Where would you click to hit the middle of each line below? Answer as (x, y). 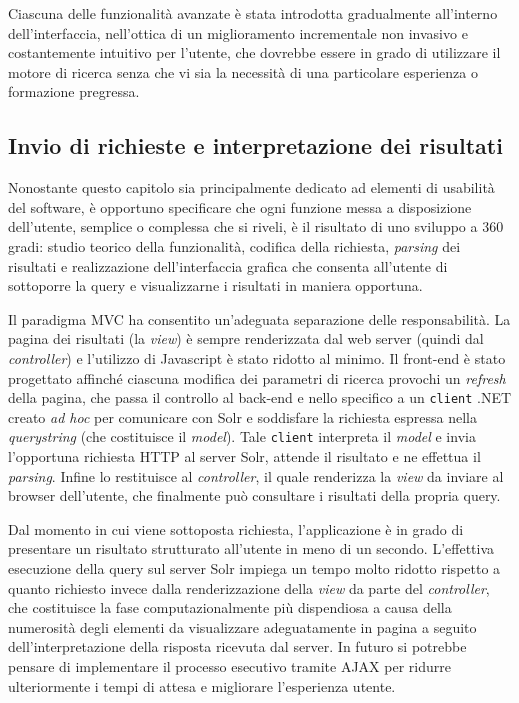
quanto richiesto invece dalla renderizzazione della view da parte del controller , (249, 587)
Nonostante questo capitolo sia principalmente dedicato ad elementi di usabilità (251, 187)
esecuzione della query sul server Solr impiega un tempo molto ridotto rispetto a (254, 567)
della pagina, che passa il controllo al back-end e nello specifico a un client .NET (260, 397)
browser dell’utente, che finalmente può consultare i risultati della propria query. (254, 495)
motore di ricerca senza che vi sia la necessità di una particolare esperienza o (243, 71)
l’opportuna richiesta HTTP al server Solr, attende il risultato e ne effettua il (244, 456)
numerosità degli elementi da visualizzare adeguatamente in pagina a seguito (242, 626)
